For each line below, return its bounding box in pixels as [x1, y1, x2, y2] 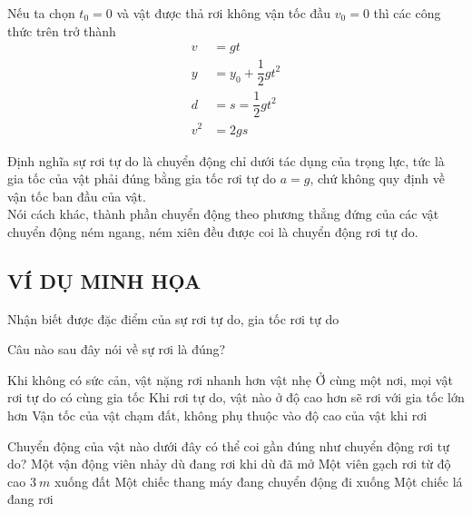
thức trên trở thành [7, 21, 116, 40]
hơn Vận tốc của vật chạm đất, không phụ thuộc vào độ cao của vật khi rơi [7, 406, 428, 425]
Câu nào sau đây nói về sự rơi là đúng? [7, 340, 226, 359]
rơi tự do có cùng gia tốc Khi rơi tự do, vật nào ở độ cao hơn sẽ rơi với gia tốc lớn [7, 388, 465, 407]
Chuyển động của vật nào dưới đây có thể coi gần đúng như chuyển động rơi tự [7, 436, 449, 455]
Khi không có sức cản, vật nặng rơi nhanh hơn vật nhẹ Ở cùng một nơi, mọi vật [7, 370, 453, 389]
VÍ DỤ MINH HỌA [7, 266, 202, 294]
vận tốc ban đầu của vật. [7, 186, 146, 205]
